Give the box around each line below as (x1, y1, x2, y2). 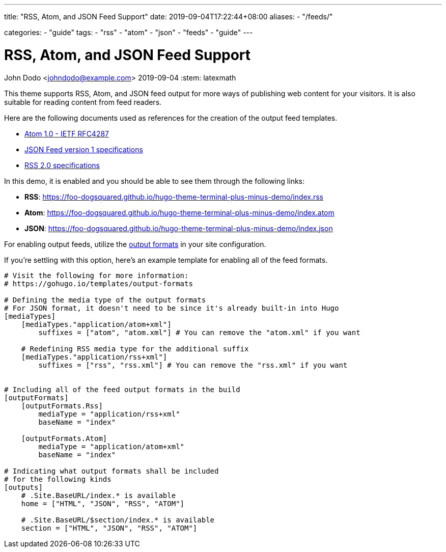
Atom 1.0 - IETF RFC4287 (24, 129, 109, 138)
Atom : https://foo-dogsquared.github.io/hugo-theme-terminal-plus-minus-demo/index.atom (24, 208, 334, 217)
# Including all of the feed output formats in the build (4, 385, 240, 394)
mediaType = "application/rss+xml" (38, 409, 180, 418)
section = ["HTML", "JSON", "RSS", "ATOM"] (21, 523, 198, 532)
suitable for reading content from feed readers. (4, 97, 162, 106)
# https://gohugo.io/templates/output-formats (4, 279, 193, 288)
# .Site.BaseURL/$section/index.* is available (21, 515, 215, 524)
